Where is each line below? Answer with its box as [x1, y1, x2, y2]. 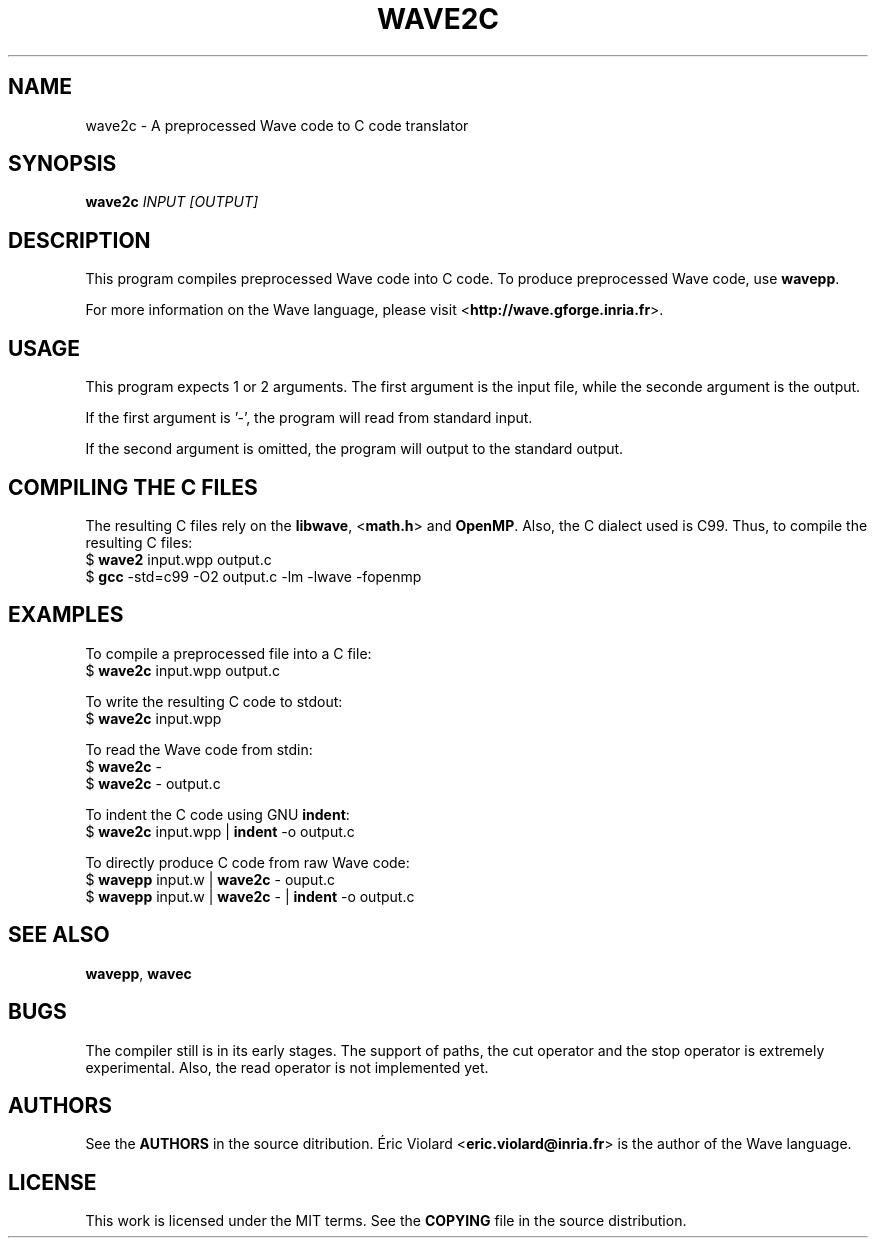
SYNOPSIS [8, 151, 117, 177]
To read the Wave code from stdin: [85, 740, 313, 758]
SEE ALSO [8, 922, 110, 948]
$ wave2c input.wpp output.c [85, 661, 280, 679]
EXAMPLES [8, 602, 124, 628]
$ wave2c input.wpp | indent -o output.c [85, 822, 355, 840]
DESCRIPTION [8, 227, 151, 253]
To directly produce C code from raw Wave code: [85, 853, 410, 871]
